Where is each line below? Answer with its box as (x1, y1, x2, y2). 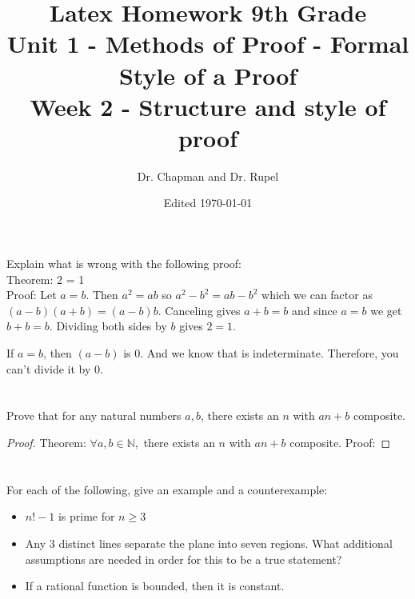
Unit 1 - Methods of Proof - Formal (6, 27, 409, 60)
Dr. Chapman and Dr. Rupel (137, 167, 279, 184)
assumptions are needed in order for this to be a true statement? (25, 550, 342, 567)
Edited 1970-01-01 (163, 194, 253, 211)
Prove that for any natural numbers (6, 407, 182, 424)
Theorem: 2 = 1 (6, 270, 85, 287)
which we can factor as (261, 286, 373, 303)
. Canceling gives (158, 301, 241, 318)
